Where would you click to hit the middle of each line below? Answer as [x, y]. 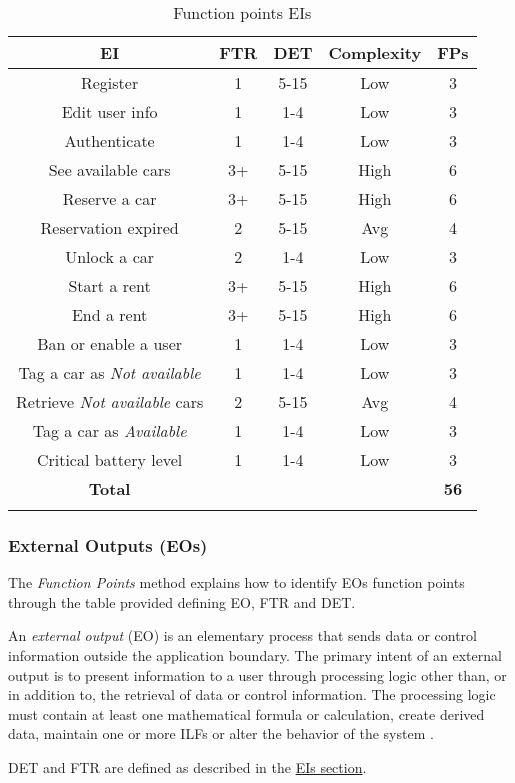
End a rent [109, 314]
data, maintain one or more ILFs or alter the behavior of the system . [221, 733]
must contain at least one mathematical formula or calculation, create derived [246, 713]
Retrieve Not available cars [110, 401]
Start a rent [109, 285]
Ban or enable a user [110, 343]
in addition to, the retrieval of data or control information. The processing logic [252, 694]
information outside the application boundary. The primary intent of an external [255, 655]
